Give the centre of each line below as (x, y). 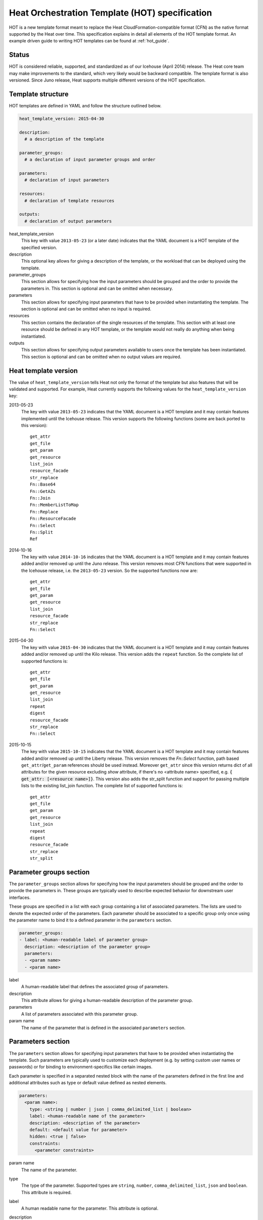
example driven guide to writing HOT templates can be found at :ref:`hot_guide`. (89, 41)
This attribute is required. (47, 1192)
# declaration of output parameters (68, 221)
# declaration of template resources (69, 201)
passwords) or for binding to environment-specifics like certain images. (81, 1067)
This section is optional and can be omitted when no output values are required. (101, 357)
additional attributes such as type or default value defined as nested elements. (88, 1083)
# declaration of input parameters (67, 180)
